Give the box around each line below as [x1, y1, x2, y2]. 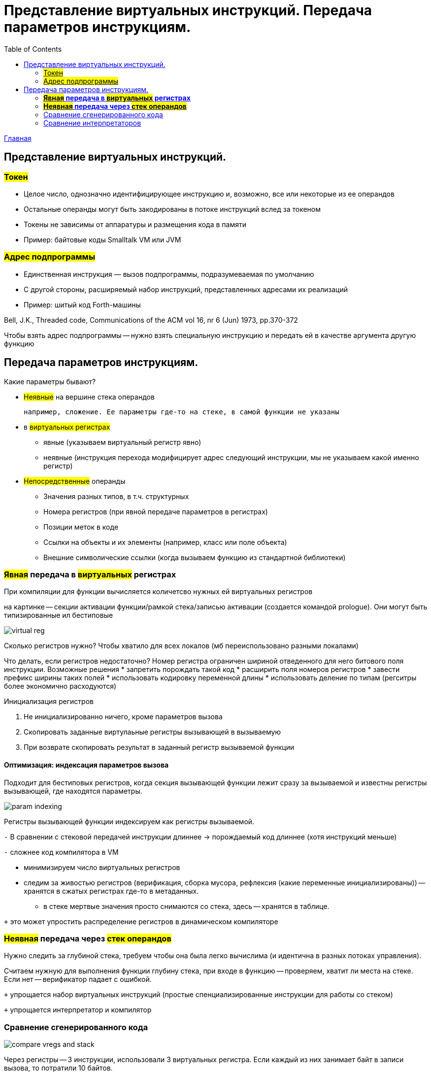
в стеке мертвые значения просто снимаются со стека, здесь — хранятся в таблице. [43, 902, 330, 910]
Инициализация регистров [4, 697, 94, 706]
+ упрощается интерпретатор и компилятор [4, 1006, 152, 1014]
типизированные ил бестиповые [4, 611, 113, 620]
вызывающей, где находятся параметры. [4, 786, 142, 795]
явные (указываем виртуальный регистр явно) [43, 437, 201, 446]
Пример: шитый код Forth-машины [24, 300, 141, 309]
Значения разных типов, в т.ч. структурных [43, 492, 189, 501]
